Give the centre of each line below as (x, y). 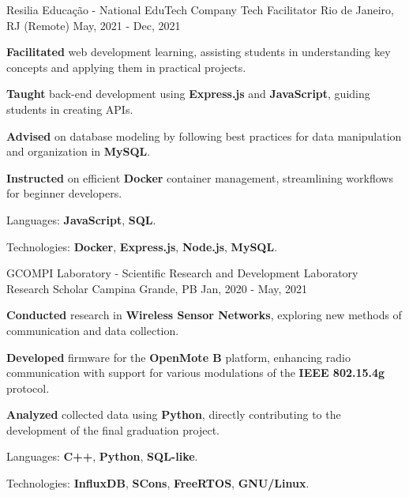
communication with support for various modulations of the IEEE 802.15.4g (196, 373)
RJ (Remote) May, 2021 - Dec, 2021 (94, 25)
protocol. (28, 388)
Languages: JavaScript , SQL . (81, 219)
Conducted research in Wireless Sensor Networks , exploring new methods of (204, 315)
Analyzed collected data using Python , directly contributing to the (174, 414)
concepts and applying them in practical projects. (126, 67)
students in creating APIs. (70, 109)
